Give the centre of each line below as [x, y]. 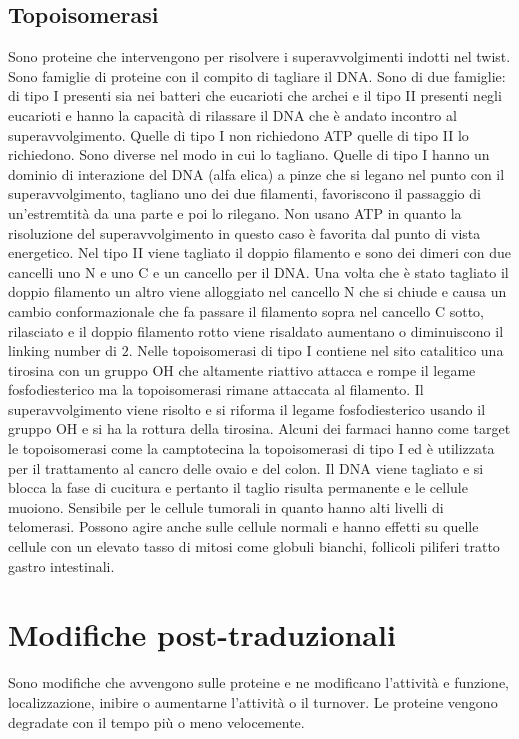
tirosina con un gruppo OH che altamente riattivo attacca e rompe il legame [242, 369]
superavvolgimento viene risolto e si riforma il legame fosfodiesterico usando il [247, 408]
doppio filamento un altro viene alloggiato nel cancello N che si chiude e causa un [257, 291]
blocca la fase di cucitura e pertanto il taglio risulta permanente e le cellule [238, 487]
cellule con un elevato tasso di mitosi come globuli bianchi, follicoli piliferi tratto [254, 546]
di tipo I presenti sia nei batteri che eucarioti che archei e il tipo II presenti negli [255, 95]
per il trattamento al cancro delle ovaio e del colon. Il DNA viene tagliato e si [246, 467]
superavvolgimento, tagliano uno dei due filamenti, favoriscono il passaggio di [244, 193]
